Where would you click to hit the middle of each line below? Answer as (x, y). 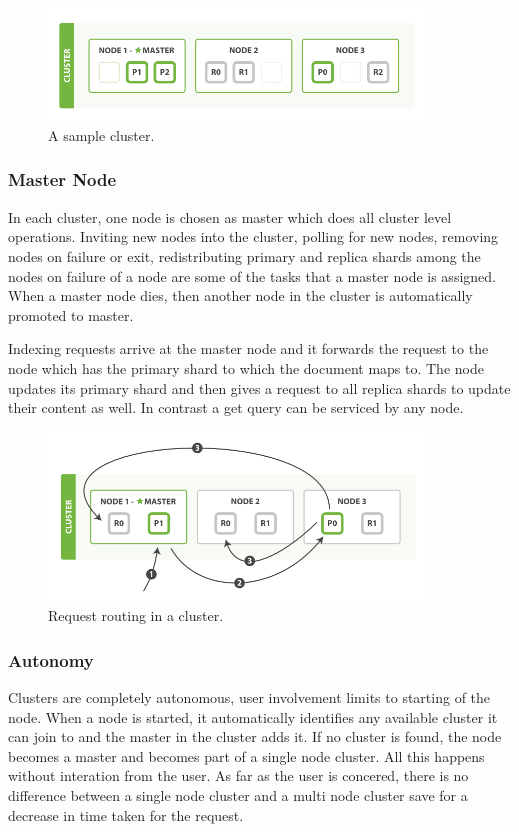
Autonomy (51, 659)
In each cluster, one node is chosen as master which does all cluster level (230, 216)
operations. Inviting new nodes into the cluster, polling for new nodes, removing (253, 236)
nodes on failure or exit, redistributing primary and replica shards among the (244, 255)
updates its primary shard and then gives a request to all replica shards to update (259, 387)
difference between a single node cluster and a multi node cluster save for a (238, 794)
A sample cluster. (101, 134)
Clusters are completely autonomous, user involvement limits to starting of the (249, 696)
